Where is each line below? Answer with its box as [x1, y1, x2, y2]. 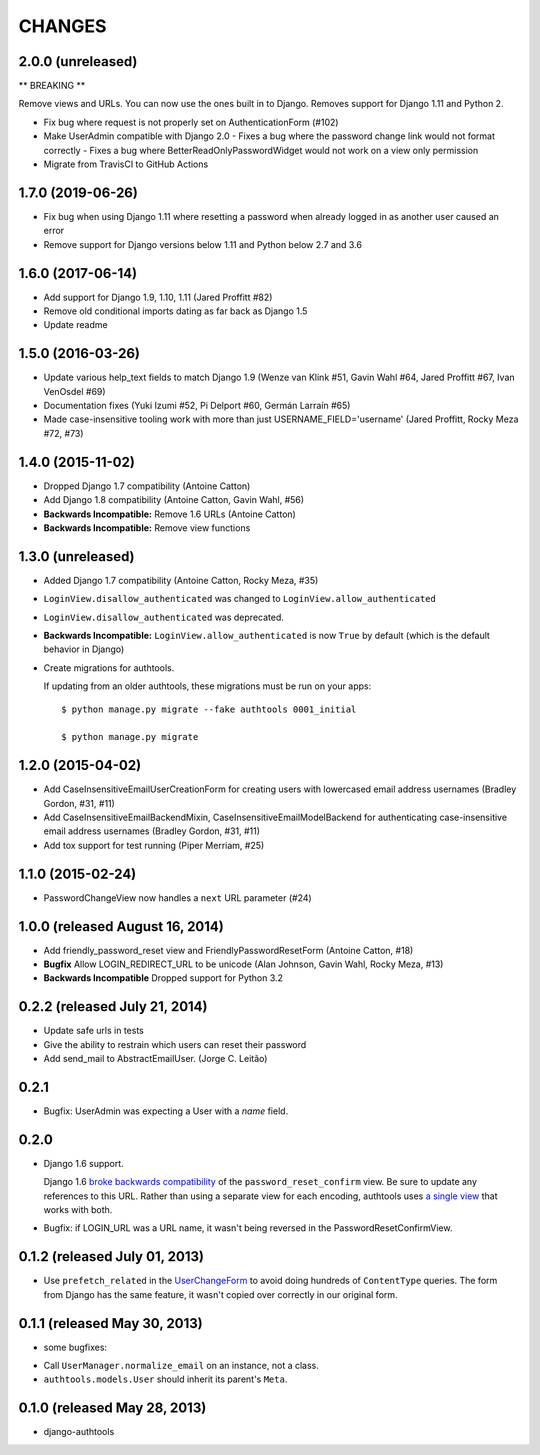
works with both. [43, 1204, 113, 1216]
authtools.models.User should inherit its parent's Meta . [43, 1373, 288, 1385]
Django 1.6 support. [43, 1157, 124, 1169]
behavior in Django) [43, 643, 125, 655]
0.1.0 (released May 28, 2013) [18, 1400, 207, 1417]
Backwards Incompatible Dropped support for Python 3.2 [43, 972, 284, 984]
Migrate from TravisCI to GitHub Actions [43, 158, 209, 170]
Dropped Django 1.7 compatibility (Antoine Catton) [43, 480, 251, 492]
